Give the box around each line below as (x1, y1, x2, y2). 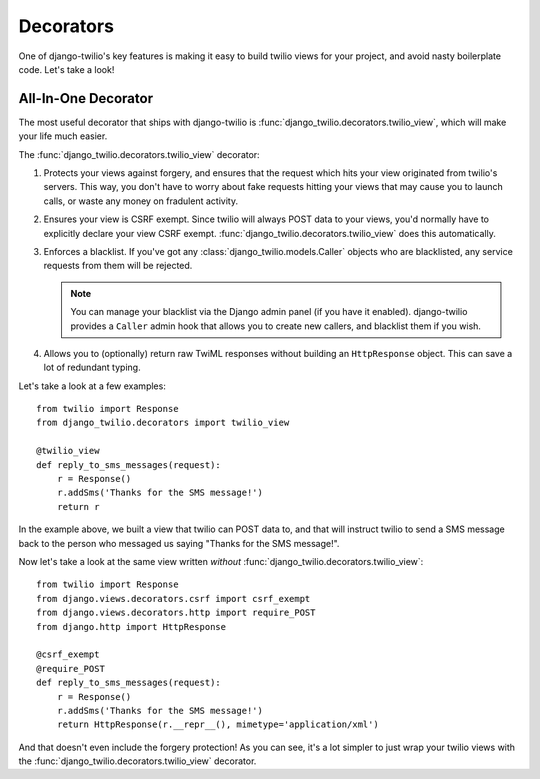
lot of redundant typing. (43, 361, 141, 374)
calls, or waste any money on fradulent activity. (43, 195, 239, 207)
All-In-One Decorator (18, 90, 154, 107)
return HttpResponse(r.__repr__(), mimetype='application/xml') (56, 719, 379, 730)
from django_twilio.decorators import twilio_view (36, 417, 290, 429)
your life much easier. (18, 130, 108, 142)
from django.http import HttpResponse (36, 621, 227, 632)
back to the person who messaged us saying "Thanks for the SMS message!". (18, 537, 340, 549)
